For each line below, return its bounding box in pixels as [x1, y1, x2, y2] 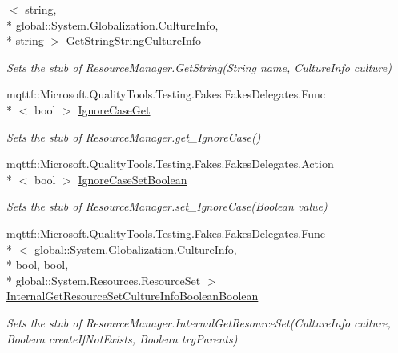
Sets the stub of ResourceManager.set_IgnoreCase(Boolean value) [6, 198, 328, 215]
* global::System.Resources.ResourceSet [6, 271, 201, 288]
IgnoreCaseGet [78, 101, 151, 118]
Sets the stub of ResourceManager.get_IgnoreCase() [6, 128, 261, 145]
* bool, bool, [6, 256, 69, 273]
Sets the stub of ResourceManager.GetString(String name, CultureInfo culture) [6, 58, 392, 75]
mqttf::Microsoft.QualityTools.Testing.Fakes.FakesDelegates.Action [6, 155, 334, 172]
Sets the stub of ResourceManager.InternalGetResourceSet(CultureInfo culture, [6, 314, 391, 331]
